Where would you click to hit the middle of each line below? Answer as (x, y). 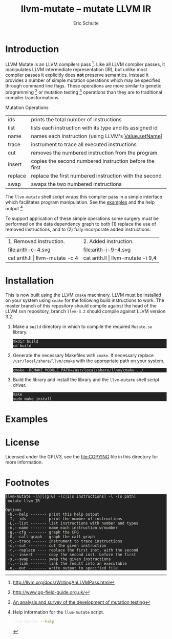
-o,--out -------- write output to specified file (62, 568)
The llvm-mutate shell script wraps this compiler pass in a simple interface (84, 197)
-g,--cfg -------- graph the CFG (43, 532)
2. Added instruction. (109, 241)
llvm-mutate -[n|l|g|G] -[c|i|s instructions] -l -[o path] (71, 496)
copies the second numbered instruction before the (93, 161)
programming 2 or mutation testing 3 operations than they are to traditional (84, 92)
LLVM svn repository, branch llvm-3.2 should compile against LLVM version (85, 311)
